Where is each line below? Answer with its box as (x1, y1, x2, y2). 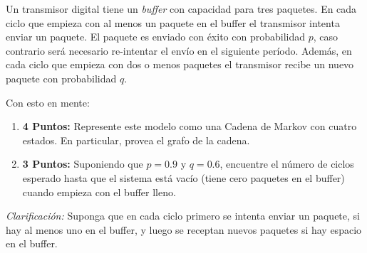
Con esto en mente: (6, 95, 90, 109)
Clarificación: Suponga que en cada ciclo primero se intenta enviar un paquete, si (6, 208, 360, 223)
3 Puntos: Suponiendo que (22, 156, 143, 171)
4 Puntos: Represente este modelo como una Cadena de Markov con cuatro (22, 119, 357, 134)
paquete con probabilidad (6, 70, 117, 85)
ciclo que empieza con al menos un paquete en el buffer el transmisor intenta (6, 15, 340, 30)
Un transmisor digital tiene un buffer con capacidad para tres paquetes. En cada (6, 1, 357, 16)
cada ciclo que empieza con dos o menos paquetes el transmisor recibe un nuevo (6, 57, 354, 72)
